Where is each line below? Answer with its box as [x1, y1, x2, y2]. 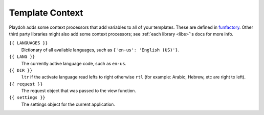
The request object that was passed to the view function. [21, 88, 136, 94]
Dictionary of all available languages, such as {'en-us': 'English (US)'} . [21, 47, 179, 53]
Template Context [9, 7, 83, 18]
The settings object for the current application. [21, 101, 115, 107]
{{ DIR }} [9, 67, 33, 73]
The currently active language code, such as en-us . [21, 60, 127, 66]
